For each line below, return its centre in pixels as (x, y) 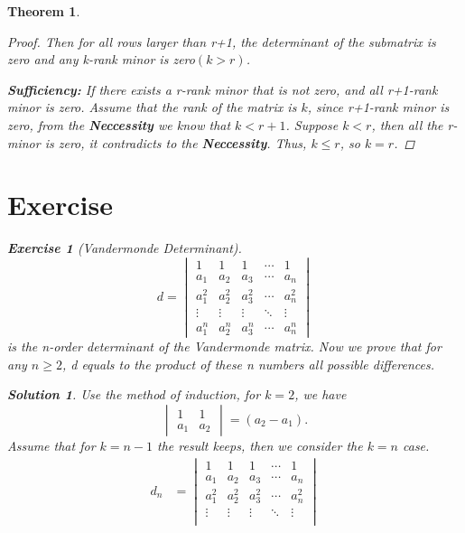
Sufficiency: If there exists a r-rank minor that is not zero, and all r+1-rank (223, 89)
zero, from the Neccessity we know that (119, 124)
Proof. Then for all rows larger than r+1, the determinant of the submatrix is (222, 41)
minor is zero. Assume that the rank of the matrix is (152, 107)
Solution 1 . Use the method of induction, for (134, 394)
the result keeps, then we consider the (260, 445)
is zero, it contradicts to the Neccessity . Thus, (176, 142)
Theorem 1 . (44, 11)
